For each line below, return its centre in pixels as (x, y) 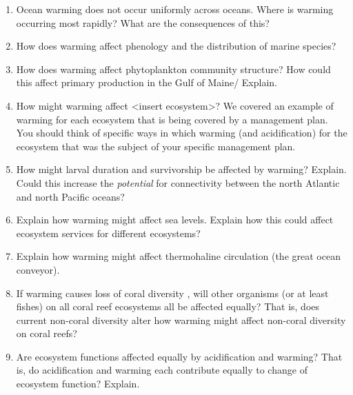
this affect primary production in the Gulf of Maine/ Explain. (147, 82)
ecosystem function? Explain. (78, 384)
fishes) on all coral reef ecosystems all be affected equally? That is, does (168, 306)
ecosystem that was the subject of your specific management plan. (156, 146)
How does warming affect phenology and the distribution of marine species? (176, 46)
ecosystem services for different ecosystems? (108, 233)
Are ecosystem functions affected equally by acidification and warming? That (179, 356)
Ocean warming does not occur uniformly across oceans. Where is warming (175, 9)
